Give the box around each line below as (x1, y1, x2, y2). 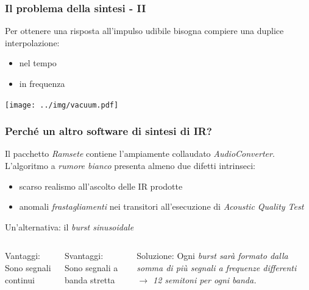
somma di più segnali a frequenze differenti (137, 261, 297, 274)
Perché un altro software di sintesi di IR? (5, 123, 212, 139)
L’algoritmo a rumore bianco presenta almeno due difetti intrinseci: (5, 159, 255, 172)
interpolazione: (5, 36, 60, 49)
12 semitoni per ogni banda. (152, 273, 257, 286)
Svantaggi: (65, 249, 104, 262)
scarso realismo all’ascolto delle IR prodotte (19, 179, 183, 192)
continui (5, 273, 35, 286)
